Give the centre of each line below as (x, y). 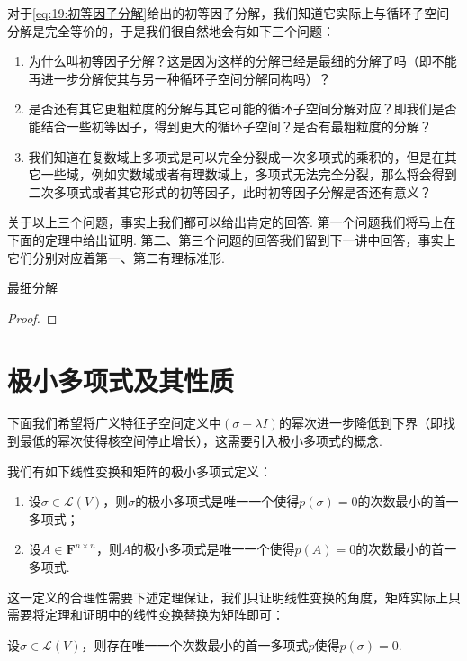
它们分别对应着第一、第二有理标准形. (116, 257)
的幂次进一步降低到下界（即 (360, 423)
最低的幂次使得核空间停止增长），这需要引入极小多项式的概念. (201, 441)
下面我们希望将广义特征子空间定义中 (114, 423)
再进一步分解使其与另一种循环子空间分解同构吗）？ (180, 78)
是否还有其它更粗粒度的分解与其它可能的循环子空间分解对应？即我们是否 (242, 109)
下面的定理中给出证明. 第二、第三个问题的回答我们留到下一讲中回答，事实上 (232, 239)
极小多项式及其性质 (121, 380)
